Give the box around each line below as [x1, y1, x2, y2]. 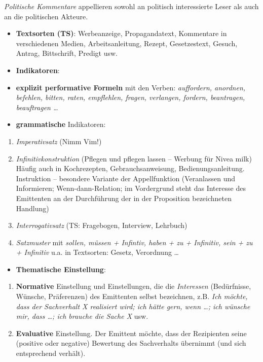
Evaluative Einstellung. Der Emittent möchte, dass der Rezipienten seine [16, 327, 247, 338]
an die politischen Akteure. [4, 11, 88, 21]
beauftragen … [16, 102, 58, 112]
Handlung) [16, 203, 49, 213]
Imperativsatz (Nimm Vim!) [16, 136, 102, 146]
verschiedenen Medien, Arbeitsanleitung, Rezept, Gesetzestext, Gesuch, [16, 38, 238, 48]
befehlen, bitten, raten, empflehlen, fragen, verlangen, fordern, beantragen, [16, 92, 245, 103]
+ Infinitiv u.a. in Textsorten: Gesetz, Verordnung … [16, 247, 179, 257]
